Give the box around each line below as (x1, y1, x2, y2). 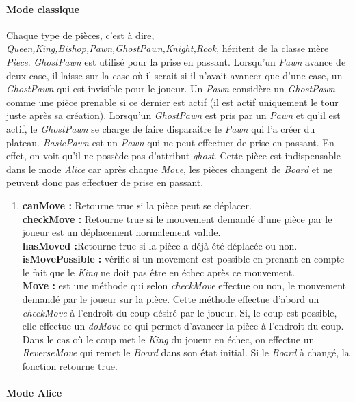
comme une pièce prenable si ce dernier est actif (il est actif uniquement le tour (6, 94, 339, 109)
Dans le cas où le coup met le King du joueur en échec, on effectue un (22, 332, 315, 346)
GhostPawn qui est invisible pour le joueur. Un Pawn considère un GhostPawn (6, 81, 335, 96)
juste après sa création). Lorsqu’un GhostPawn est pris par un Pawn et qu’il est (6, 108, 341, 122)
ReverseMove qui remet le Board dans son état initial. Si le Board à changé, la (22, 345, 350, 360)
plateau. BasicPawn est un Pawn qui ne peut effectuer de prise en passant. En (6, 135, 334, 149)
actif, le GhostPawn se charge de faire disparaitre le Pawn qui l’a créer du (6, 121, 315, 135)
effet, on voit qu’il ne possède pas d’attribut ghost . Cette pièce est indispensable (6, 148, 341, 163)
